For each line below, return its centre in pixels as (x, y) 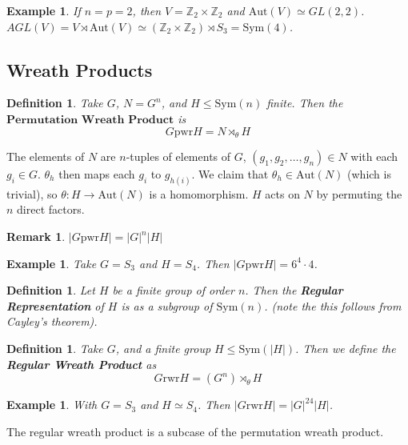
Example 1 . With (52, 405)
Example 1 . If (44, 10)
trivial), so (32, 193)
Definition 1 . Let (51, 290)
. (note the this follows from (333, 305)
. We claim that (230, 174)
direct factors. (51, 209)
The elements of (46, 156)
